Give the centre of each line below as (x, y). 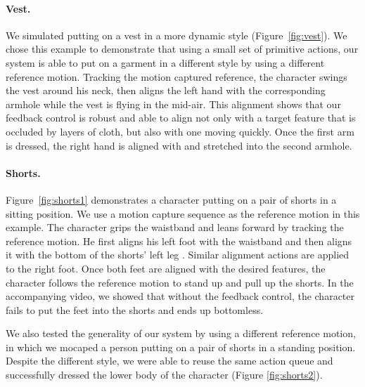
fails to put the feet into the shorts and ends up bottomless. (135, 309)
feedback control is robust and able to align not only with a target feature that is (181, 118)
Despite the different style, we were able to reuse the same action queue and (169, 361)
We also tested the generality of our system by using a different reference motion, (181, 333)
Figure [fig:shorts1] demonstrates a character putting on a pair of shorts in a (171, 199)
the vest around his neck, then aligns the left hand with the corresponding (166, 90)
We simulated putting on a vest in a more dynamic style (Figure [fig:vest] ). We (177, 35)
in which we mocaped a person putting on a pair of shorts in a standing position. (181, 347)
